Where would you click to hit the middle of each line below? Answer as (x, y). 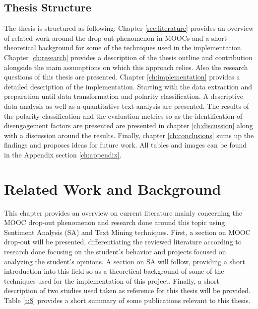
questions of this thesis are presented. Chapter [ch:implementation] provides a (122, 77)
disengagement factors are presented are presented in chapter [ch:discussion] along (129, 125)
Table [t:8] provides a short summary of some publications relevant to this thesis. (127, 300)
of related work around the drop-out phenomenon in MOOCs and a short (116, 38)
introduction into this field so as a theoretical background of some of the (114, 271)
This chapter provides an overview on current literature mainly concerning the (123, 212)
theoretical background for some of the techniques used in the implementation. (124, 47)
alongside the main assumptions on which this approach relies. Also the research (126, 67)
